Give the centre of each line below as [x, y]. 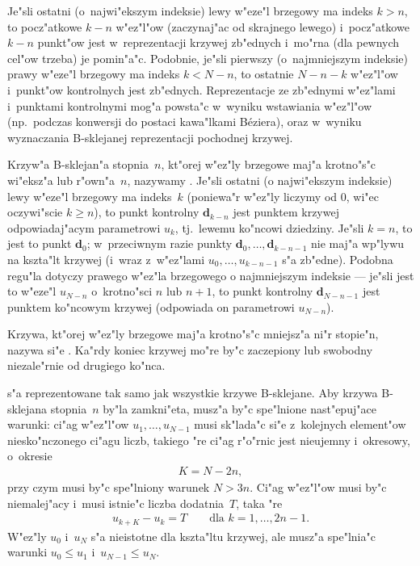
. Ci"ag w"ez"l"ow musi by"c [318, 487]
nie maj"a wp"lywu [358, 243]
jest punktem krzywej [286, 212]
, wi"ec [362, 196]
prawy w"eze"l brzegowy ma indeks [94, 74]
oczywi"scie [35, 212]
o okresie [30, 456]
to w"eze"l [32, 291]
